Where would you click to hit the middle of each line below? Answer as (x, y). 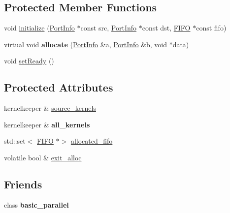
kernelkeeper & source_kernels (50, 108)
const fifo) (211, 28)
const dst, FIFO (166, 28)
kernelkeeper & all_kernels (47, 124)
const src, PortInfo (109, 28)
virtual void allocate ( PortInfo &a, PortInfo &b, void (85, 44)
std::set (15, 141)
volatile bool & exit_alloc (43, 157)
